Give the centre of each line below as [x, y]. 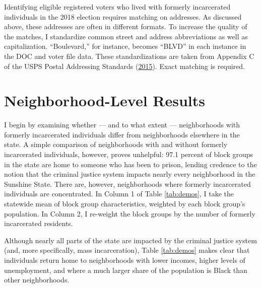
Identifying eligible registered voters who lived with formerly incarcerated [117, 7]
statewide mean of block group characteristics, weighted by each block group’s [125, 204]
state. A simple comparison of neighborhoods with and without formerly [116, 144]
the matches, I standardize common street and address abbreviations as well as [126, 36]
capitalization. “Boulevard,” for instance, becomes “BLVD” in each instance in [125, 46]
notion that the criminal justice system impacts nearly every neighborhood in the [130, 174]
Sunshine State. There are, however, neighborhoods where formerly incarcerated [127, 184]
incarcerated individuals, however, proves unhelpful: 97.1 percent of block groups [129, 154]
